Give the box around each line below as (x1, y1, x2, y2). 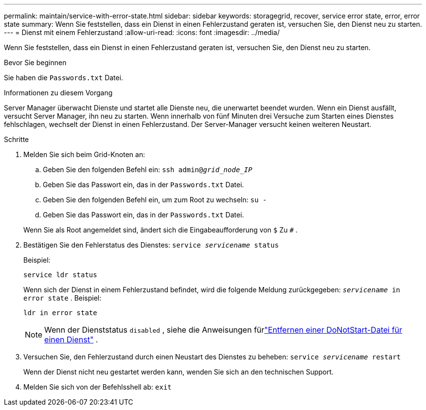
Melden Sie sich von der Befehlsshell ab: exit (23, 383, 172, 391)
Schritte (4, 135, 29, 143)
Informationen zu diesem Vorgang (4, 89, 113, 97)
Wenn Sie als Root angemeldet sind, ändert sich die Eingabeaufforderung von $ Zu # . (23, 226, 298, 234)
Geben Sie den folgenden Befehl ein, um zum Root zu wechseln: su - (43, 196, 267, 204)
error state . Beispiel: (23, 294, 102, 302)
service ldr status (23, 271, 97, 279)
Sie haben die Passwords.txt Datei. (4, 73, 124, 82)
